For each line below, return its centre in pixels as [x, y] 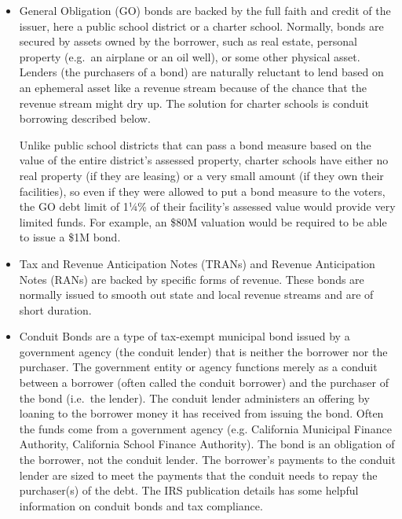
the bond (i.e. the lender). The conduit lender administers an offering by [194, 398]
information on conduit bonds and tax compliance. [141, 505]
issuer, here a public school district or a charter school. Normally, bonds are [201, 26]
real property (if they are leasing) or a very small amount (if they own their [201, 175]
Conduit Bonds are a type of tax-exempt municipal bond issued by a [185, 336]
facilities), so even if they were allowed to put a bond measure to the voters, [202, 191]
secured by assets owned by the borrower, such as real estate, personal [188, 41]
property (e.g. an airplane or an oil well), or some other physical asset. [190, 56]
